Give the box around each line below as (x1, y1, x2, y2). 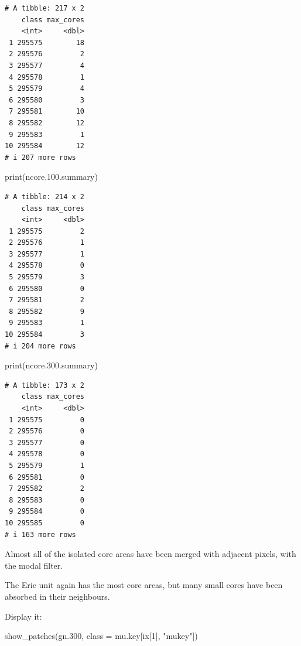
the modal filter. (5, 559, 63, 571)
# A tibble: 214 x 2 (5, 192, 85, 201)
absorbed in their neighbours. (5, 590, 110, 602)
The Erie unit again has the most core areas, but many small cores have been (5, 579, 283, 591)
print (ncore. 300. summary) (5, 359, 98, 371)
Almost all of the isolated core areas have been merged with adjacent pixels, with (5, 548, 296, 560)
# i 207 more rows (5, 153, 76, 162)
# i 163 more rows (5, 530, 76, 539)
